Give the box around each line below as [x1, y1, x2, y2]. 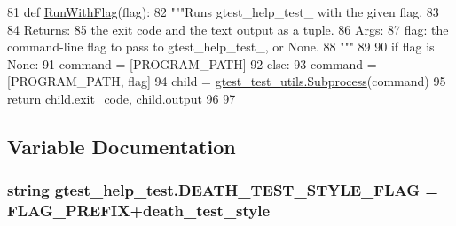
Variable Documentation [7, 132, 236, 160]
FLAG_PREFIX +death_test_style [7, 199, 271, 222]
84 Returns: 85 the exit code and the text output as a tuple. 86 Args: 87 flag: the [7, 19, 449, 38]
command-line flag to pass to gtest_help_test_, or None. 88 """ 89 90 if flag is [7, 37, 435, 56]
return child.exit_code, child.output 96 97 [7, 89, 236, 107]
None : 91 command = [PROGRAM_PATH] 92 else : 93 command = [7, 54, 377, 73]
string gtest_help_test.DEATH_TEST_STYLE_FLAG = [7, 179, 438, 201]
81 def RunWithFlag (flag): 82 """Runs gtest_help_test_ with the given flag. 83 [7, 3, 439, 20]
